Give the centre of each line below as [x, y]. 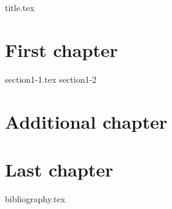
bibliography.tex [35, 198]
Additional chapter [86, 121]
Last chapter [59, 169]
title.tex [20, 7]
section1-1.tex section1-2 [51, 79]
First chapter [61, 49]
